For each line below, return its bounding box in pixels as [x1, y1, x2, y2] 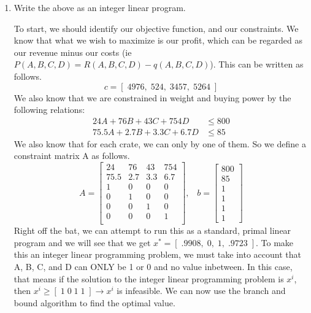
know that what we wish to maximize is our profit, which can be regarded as [13, 34, 302, 47]
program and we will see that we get [13, 236, 151, 249]
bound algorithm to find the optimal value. [13, 296, 175, 309]
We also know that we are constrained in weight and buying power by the [13, 91, 291, 104]
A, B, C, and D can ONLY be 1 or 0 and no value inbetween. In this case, [13, 260, 293, 272]
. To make [256, 236, 294, 249]
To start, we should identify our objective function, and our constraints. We [13, 21, 299, 34]
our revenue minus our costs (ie [13, 45, 132, 58]
